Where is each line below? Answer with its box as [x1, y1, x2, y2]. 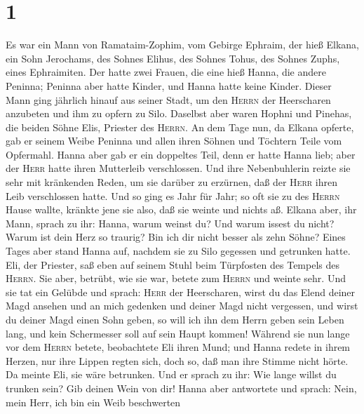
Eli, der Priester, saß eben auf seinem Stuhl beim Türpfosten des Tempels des [6, 257, 339, 272]
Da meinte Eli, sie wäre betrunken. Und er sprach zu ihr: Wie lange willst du [6, 367, 337, 382]
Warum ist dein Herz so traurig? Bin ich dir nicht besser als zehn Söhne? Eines [6, 229, 346, 244]
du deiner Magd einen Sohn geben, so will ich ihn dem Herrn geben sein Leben [6, 312, 344, 326]
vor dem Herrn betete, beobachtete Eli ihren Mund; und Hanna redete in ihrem [6, 340, 351, 354]
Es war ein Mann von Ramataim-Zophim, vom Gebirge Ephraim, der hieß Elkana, [6, 37, 359, 52]
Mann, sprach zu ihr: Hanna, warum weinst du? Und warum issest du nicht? [6, 215, 335, 230]
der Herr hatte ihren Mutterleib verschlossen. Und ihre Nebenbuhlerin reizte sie [6, 161, 351, 175]
